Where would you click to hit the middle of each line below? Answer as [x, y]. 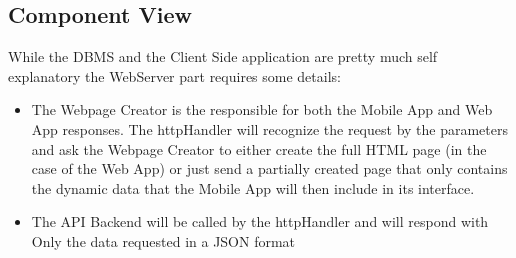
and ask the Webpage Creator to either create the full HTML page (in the [259, 148]
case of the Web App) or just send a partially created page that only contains [269, 168]
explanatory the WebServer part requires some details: [174, 75]
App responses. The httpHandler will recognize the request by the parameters [270, 128]
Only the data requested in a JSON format [163, 240]
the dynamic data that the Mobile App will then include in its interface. [253, 187]
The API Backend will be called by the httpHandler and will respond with [260, 221]
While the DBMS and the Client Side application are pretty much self [223, 56]
